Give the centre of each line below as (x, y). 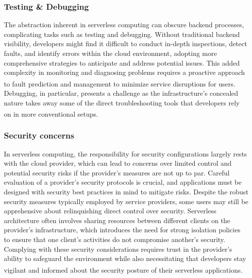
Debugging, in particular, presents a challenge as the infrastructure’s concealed (121, 93)
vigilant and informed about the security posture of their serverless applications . (123, 269)
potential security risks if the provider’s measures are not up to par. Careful (117, 172)
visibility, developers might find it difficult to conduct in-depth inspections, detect (126, 43)
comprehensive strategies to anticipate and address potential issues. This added (122, 62)
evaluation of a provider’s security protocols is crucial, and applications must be (123, 182)
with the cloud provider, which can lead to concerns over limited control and (118, 163)
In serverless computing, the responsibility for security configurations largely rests (126, 153)
